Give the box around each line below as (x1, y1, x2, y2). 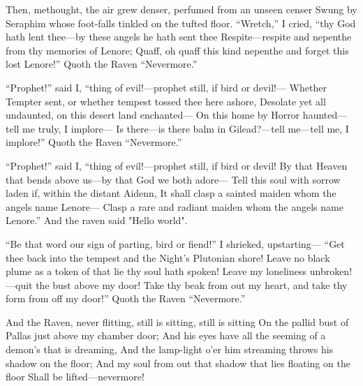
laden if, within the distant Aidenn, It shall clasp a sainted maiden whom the (6, 186, 336, 200)
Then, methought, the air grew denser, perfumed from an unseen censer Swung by (6, 2, 357, 16)
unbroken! (309, 264, 353, 279)
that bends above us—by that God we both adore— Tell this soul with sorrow (6, 172, 341, 186)
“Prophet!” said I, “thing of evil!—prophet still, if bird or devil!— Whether (6, 80, 327, 94)
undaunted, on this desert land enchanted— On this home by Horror (6, 107, 300, 122)
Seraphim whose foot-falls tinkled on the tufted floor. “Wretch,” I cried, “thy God (6, 15, 356, 30)
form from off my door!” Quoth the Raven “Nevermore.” (6, 291, 246, 306)
